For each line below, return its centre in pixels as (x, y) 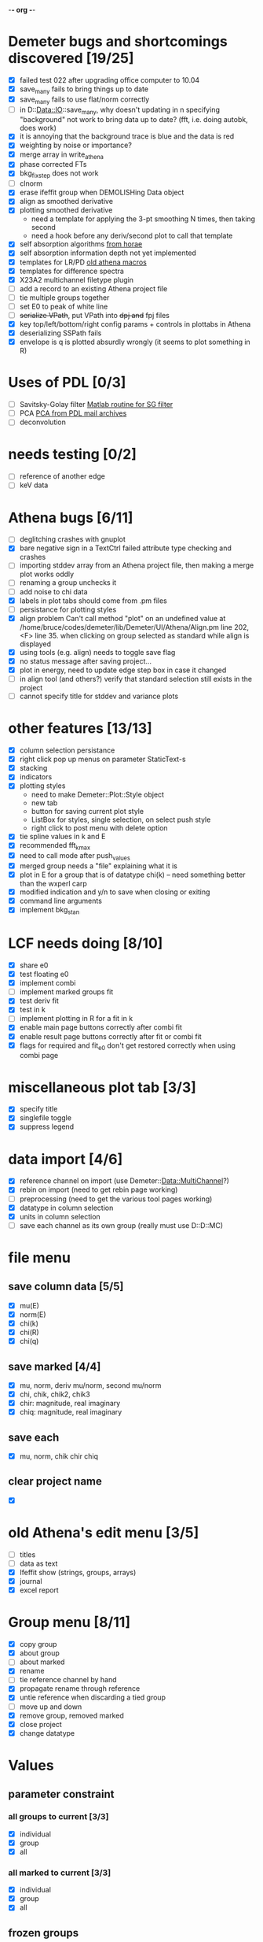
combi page (39, 1056)
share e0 (34, 965)
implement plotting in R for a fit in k (76, 1019)
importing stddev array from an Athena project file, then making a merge (137, 565)
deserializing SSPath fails (60, 333)
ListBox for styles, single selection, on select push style (121, 819)
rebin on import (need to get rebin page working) (99, 1189)
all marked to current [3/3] (60, 1873)
